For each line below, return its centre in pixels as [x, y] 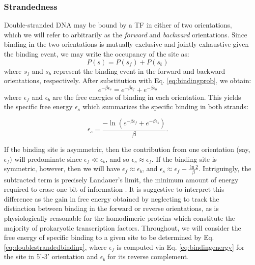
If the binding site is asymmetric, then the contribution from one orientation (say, [127, 149]
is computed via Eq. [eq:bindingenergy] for [181, 247]
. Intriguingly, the [225, 168]
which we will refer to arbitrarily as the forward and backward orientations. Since [126, 34]
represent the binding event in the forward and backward [139, 71]
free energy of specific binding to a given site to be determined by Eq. [109, 237]
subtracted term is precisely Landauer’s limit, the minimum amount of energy [121, 179]
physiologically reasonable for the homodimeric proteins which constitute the [120, 218]
